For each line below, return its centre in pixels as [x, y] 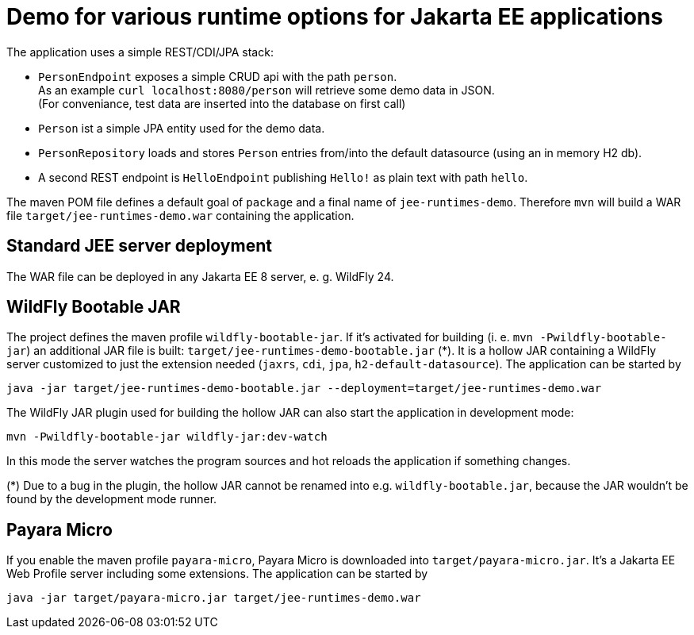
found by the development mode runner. [112, 499]
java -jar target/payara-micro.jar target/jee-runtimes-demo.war [214, 598]
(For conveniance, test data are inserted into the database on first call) [222, 103]
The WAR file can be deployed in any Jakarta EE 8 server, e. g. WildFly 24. [200, 276]
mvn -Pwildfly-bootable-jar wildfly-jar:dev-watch [167, 437]
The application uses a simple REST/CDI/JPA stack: [140, 52]
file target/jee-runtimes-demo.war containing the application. [180, 215]
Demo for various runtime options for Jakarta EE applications [335, 17]
